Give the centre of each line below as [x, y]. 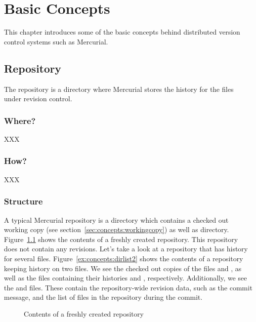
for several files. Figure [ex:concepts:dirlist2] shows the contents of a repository [124, 258]
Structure [23, 201]
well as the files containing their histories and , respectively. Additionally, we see [126, 278]
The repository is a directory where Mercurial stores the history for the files [119, 89]
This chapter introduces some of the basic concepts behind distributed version [122, 32]
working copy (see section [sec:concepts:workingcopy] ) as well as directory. [117, 229]
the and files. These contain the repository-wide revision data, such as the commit [128, 287]
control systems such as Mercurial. [56, 41]
